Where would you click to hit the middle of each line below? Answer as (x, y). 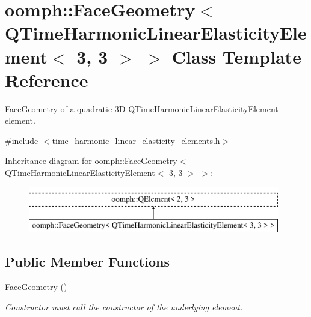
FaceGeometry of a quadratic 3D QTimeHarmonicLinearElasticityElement (142, 108)
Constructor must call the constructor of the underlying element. (124, 306)
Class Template (236, 56)
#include (22, 140)
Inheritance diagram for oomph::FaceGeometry (91, 161)
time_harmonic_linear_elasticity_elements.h (136, 140)
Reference (47, 80)
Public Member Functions (87, 261)
